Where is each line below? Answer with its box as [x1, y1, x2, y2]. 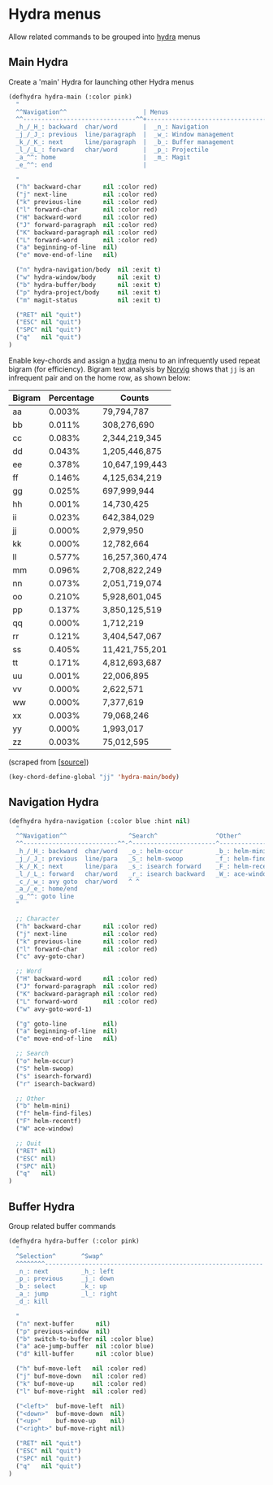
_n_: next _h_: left [15, 1267, 115, 1275]
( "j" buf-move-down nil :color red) [15, 1372, 148, 1380]
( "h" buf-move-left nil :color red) [15, 1365, 148, 1373]
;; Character [15, 915, 60, 923]
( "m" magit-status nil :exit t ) [15, 296, 162, 304]
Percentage [48, 392, 95, 403]
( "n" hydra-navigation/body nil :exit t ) [15, 266, 162, 274]
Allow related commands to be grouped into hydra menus [8, 32, 201, 41]
